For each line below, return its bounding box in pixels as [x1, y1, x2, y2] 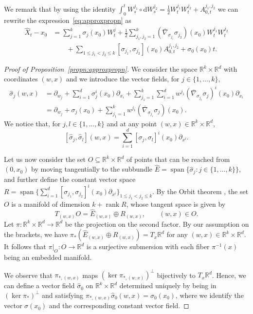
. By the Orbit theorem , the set [152, 186, 249, 196]
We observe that [4, 270, 53, 280]
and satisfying [42, 290, 84, 300]
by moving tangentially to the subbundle [31, 164, 153, 174]
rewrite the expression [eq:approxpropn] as [4, 15, 131, 25]
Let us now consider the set [4, 154, 86, 164]
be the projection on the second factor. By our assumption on [65, 218, 249, 229]
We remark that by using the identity [4, 3, 116, 14]
